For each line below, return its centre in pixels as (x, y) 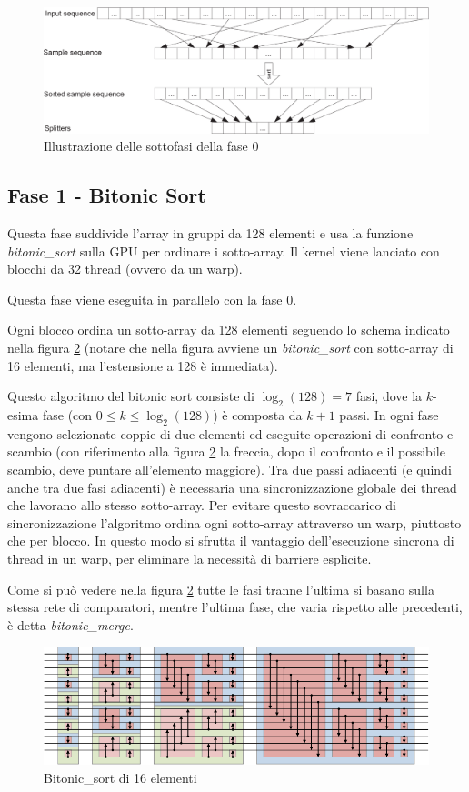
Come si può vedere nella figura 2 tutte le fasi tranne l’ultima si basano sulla (221, 589)
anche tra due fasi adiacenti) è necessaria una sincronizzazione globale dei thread (232, 487)
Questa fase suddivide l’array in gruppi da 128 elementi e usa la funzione (210, 233)
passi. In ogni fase (389, 415)
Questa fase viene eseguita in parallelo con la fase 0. (152, 299)
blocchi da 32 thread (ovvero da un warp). (125, 269)
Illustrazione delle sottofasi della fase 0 (151, 146)
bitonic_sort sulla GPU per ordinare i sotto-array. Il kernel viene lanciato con (224, 251)
